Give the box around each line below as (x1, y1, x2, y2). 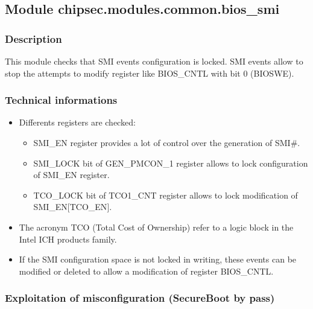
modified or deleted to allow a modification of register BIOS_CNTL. (19, 264, 274, 277)
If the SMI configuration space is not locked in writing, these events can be (19, 253, 297, 266)
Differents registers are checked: (19, 116, 136, 129)
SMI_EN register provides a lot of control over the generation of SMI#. (33, 136, 300, 148)
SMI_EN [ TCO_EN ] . (33, 200, 112, 213)
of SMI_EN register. (33, 168, 110, 181)
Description (5, 31, 62, 46)
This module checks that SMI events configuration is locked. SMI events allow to (5, 55, 303, 67)
